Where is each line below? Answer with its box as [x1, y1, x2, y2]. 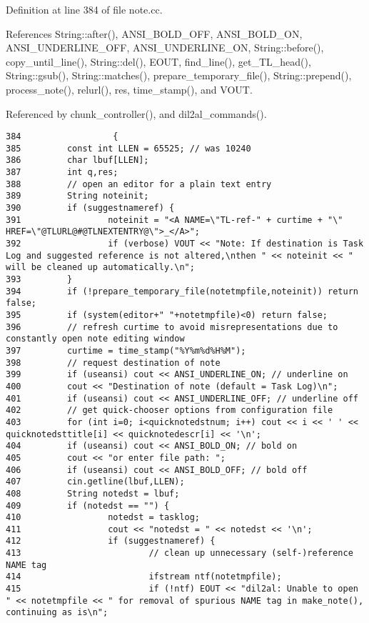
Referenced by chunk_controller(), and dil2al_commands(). [6, 106, 267, 121]
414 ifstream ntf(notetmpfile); [6, 572, 282, 582]
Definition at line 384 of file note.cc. [6, 2, 163, 16]
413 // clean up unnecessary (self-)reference [6, 548, 353, 559]
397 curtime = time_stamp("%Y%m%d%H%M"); [6, 345, 246, 356]
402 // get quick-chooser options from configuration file [6, 405, 333, 416]
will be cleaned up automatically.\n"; [6, 262, 195, 273]
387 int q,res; [6, 167, 118, 178]
